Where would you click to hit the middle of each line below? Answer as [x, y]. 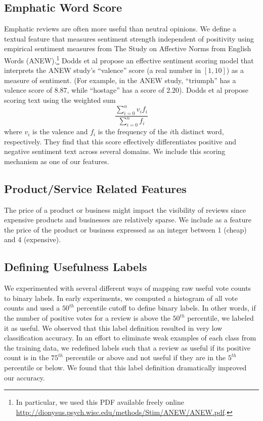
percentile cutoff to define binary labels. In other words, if [166, 308]
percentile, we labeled [221, 318]
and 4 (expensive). [33, 239]
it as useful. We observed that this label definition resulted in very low [113, 328]
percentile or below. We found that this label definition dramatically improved [125, 367]
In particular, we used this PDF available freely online [100, 402]
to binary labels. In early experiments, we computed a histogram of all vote [121, 298]
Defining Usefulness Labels [76, 267]
